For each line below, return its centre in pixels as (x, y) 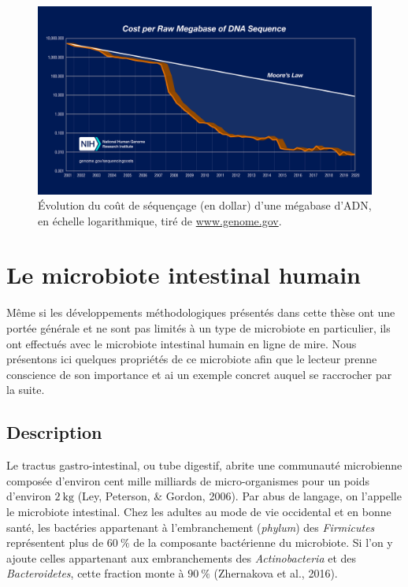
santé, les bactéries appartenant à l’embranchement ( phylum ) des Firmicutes (191, 527)
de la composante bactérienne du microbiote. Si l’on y (263, 542)
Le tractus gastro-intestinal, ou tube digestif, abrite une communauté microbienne (204, 465)
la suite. (26, 390)
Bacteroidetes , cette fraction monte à (95, 573)
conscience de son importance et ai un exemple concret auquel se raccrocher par (199, 374)
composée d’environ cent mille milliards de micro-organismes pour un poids (188, 480)
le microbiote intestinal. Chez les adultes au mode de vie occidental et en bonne (199, 511)
